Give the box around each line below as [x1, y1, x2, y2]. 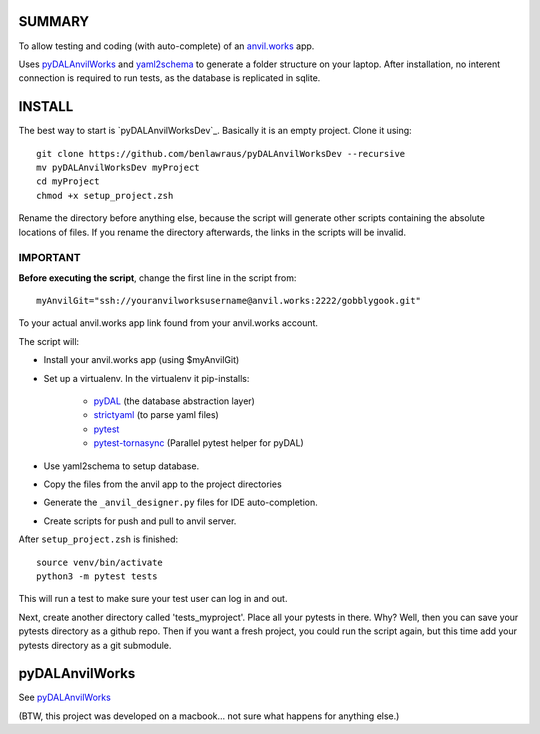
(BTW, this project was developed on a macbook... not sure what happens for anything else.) [18, 710, 400, 722]
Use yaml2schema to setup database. [43, 460, 200, 472]
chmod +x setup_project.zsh [36, 190, 174, 201]
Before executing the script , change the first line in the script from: [18, 271, 297, 284]
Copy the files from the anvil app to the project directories [43, 478, 282, 490]
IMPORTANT [18, 251, 81, 265]
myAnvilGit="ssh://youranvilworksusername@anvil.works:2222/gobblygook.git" [36, 295, 422, 307]
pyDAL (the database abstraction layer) [93, 395, 255, 407]
